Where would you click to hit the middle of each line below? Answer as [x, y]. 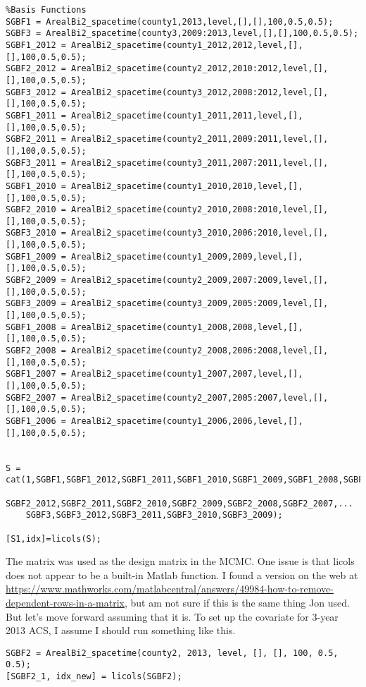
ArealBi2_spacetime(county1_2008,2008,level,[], [187, 327]
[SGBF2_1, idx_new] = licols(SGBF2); [94, 677]
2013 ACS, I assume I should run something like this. [121, 630]
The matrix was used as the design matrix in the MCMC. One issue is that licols [180, 561]
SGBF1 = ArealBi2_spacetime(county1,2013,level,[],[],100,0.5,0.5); [170, 22]
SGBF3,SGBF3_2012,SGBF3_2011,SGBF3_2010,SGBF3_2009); [154, 515]
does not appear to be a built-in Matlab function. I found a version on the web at [182, 574]
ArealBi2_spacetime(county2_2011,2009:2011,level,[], [200, 139]
